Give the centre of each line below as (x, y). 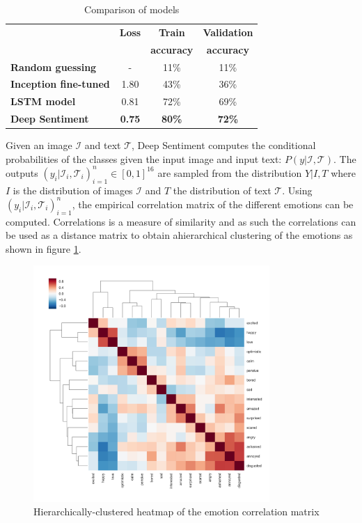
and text (103, 145)
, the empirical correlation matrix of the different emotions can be (213, 204)
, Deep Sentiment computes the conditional (224, 145)
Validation (228, 32)
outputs (22, 172)
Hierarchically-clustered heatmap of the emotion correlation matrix (176, 512)
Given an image (39, 145)
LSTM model (43, 101)
